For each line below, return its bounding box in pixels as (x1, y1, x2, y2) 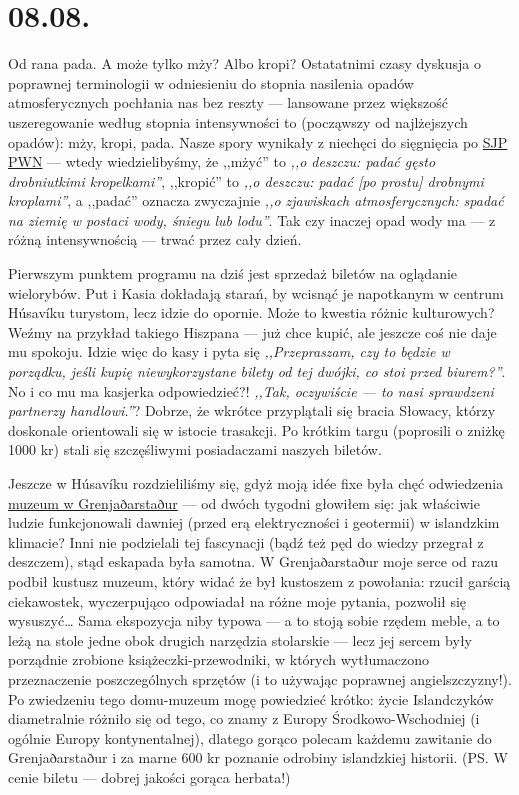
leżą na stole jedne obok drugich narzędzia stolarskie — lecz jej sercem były (8, 629, 473, 650)
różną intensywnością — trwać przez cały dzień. (8, 229, 302, 250)
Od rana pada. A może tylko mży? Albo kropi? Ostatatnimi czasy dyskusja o (8, 53, 481, 74)
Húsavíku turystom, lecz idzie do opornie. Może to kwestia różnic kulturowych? (8, 302, 495, 323)
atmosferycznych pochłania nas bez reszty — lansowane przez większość (8, 92, 448, 113)
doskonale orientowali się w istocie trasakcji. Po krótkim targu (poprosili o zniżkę (8, 419, 505, 440)
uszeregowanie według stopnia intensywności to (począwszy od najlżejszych (8, 111, 468, 132)
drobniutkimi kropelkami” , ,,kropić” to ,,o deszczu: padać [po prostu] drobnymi (8, 170, 484, 191)
